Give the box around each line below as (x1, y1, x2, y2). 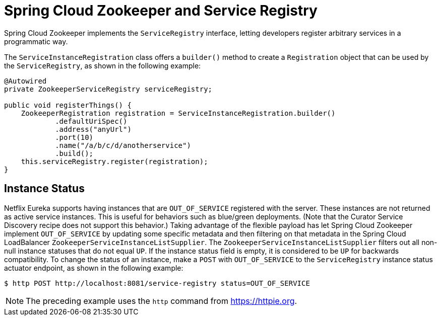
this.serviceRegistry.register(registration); (21, 157, 208, 166)
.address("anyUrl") (55, 125, 132, 133)
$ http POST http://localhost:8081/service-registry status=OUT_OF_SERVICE (4, 279, 310, 287)
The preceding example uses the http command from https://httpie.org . (26, 295, 297, 306)
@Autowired (4, 76, 47, 85)
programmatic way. (4, 37, 68, 46)
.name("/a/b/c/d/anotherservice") (55, 141, 191, 149)
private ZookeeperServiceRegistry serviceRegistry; (4, 85, 213, 93)
